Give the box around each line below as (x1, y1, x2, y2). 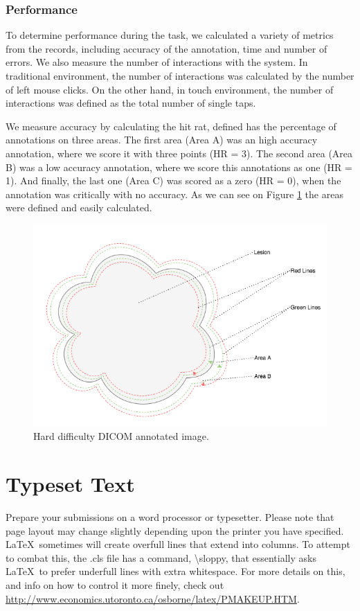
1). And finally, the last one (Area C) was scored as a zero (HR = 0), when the (6, 173, 341, 188)
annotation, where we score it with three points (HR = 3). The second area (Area (6, 145, 353, 160)
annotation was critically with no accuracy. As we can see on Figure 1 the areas (6, 186, 343, 201)
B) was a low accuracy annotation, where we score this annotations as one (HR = (6, 159, 352, 174)
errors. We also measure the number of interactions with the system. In (6, 55, 308, 69)
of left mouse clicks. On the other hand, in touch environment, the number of (6, 82, 334, 96)
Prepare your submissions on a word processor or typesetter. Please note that (6, 509, 334, 524)
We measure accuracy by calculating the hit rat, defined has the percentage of (6, 118, 336, 133)
